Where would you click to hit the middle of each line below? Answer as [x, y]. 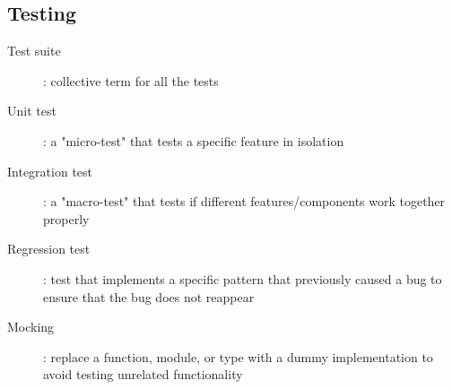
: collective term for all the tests [131, 80]
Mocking [31, 327]
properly [66, 218]
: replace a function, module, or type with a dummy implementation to [238, 356]
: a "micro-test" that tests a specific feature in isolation [194, 140]
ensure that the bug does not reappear [149, 296]
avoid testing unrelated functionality [143, 374]
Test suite [34, 51]
